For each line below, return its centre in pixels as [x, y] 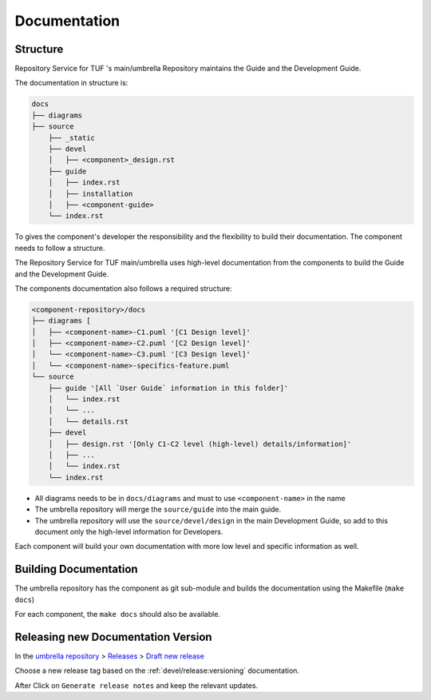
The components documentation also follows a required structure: [123, 288]
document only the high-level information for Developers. [129, 531]
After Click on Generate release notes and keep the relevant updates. [136, 685]
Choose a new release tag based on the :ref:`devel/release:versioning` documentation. [157, 670]
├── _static [72, 137]
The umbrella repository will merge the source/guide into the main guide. [158, 509]
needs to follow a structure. [60, 248]
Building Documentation [77, 569]
